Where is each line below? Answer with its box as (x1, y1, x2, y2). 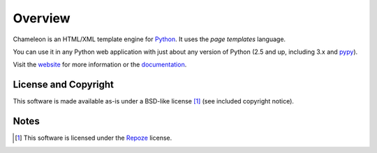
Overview (13, 10, 71, 26)
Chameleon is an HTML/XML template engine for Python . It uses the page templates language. (13, 35, 286, 43)
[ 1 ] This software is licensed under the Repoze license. (15, 133, 172, 143)
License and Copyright (13, 79, 114, 91)
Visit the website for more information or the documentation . (13, 60, 187, 69)
